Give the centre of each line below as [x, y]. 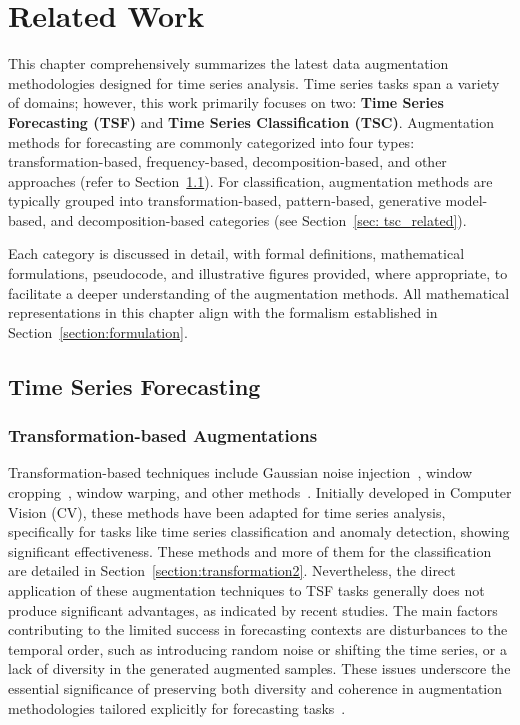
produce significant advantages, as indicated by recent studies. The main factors [253, 609]
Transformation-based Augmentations [163, 435]
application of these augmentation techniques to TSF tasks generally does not [246, 590]
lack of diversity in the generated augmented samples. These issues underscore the [259, 668]
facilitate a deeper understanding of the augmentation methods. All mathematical [259, 292]
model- [466, 200]
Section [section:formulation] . [98, 331]
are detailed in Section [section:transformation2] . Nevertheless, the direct [232, 570]
